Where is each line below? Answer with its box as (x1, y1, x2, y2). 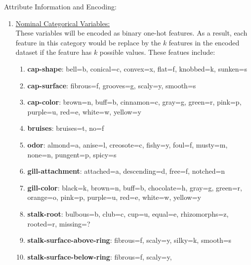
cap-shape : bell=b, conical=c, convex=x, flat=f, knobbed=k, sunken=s (27, 63, 247, 74)
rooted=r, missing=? (27, 218, 90, 228)
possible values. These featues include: (99, 47, 215, 57)
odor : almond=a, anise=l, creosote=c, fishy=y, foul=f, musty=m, (27, 139, 228, 150)
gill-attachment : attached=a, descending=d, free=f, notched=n (27, 166, 225, 176)
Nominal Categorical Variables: (15, 18, 110, 28)
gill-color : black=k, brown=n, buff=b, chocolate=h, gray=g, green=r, (27, 182, 242, 192)
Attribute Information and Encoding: (4, 1, 117, 11)
